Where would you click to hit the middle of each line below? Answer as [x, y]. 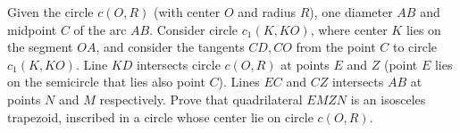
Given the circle [50, 12]
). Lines [239, 82]
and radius [267, 12]
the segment [40, 47]
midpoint [32, 29]
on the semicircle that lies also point [106, 82]
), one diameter [351, 12]
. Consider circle [194, 29]
